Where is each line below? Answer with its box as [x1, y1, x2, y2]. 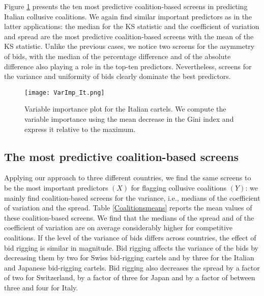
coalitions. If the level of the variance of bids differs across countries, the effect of [4, 232, 256, 243]
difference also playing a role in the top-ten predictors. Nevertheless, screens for [4, 61, 252, 71]
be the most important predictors [4, 182, 108, 193]
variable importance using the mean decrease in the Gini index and [24, 114, 234, 124]
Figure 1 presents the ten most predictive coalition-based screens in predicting [4, 1, 248, 11]
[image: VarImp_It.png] [24, 89, 105, 96]
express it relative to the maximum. [24, 123, 136, 134]
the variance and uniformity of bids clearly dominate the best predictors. [4, 71, 231, 82]
